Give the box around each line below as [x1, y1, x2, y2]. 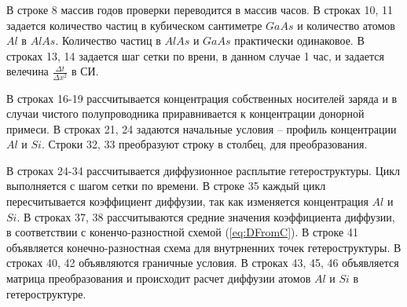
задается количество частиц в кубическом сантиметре [6, 16, 262, 33]
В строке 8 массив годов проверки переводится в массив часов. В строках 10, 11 [6, 2, 394, 17]
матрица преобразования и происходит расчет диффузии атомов [6, 270, 311, 287]
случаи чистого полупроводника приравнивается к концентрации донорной [6, 105, 365, 122]
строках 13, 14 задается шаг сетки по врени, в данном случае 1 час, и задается [6, 47, 384, 64]
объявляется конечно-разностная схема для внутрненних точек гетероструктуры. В [6, 239, 401, 255]
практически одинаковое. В [234, 32, 365, 49]
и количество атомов [297, 16, 395, 33]
